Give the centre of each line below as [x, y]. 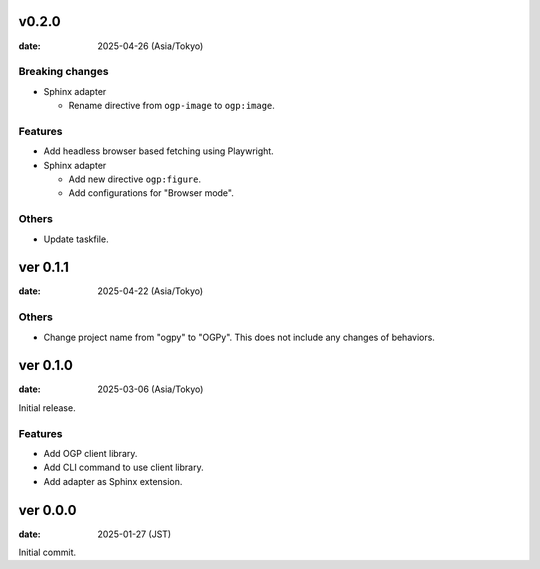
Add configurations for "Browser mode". [151, 193]
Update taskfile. [76, 239]
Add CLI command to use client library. [123, 467]
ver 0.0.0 [47, 510]
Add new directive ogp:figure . [135, 179]
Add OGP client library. [90, 453]
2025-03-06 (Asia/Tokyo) [150, 389]
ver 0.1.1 [44, 267]
